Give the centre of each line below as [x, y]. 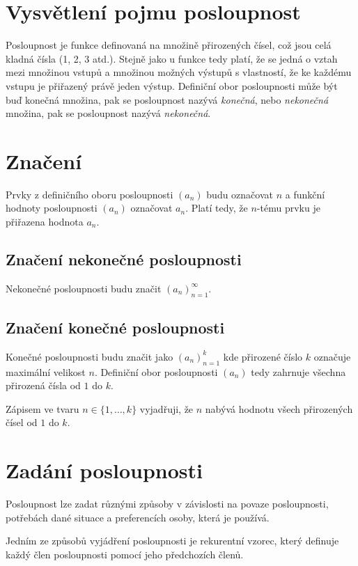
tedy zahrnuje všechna [298, 371]
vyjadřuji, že [166, 408]
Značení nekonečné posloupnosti [124, 259]
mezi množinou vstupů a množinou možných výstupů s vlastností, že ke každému [179, 72]
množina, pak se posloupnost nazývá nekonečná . [108, 113]
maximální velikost [46, 371]
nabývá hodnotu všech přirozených [279, 408]
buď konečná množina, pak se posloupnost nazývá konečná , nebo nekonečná [167, 99]
